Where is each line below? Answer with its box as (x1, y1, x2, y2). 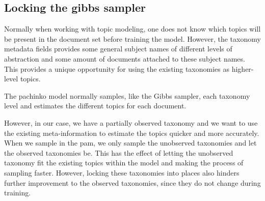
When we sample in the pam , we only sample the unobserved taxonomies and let (4, 137, 257, 148)
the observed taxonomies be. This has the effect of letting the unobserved (4, 147, 233, 158)
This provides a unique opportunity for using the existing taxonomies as (4, 63, 230, 74)
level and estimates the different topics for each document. (4, 100, 187, 111)
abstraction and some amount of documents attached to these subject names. (4, 53, 245, 64)
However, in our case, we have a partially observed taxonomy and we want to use (4, 117, 258, 128)
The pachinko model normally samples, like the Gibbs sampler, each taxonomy (4, 90, 250, 101)
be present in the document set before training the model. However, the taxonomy (4, 33, 261, 44)
